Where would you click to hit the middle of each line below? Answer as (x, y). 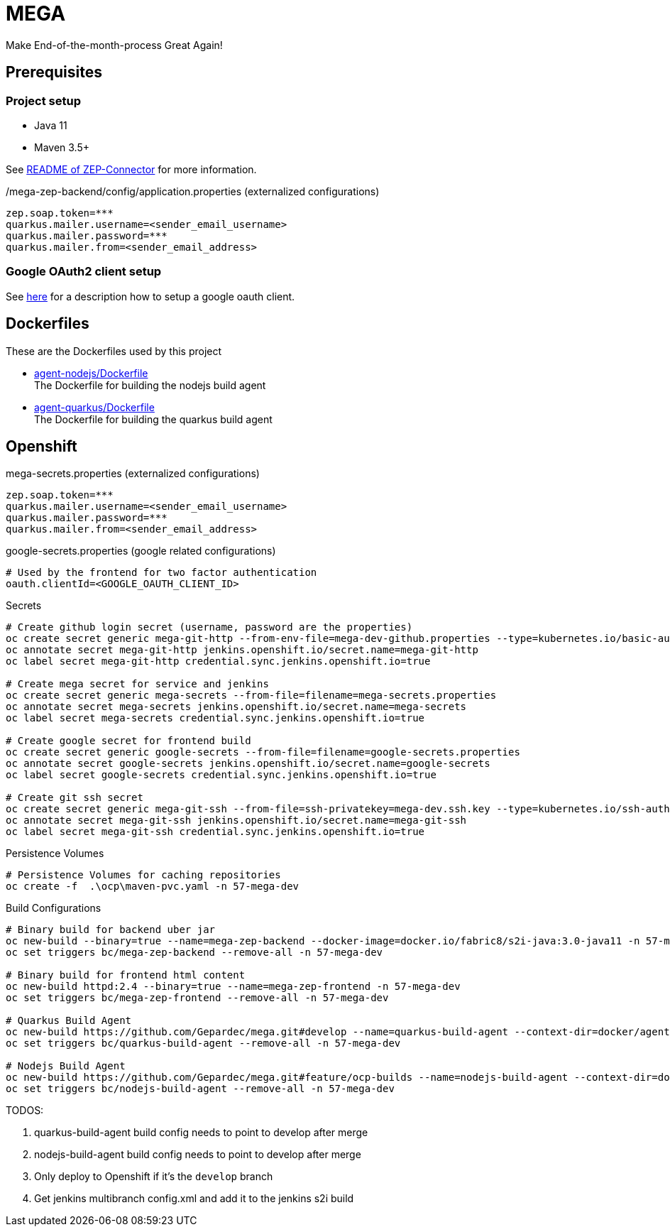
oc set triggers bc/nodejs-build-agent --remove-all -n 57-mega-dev (200, 1089)
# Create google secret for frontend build (128, 741)
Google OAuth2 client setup (84, 272)
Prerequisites (54, 72)
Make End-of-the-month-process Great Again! (114, 45)
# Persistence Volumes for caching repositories (143, 875)
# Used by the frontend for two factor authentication (161, 573)
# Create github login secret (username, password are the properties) (209, 627)
